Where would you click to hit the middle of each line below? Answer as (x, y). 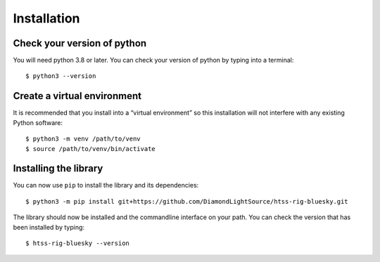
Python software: (38, 122)
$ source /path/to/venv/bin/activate (91, 149)
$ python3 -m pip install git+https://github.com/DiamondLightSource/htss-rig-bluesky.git (187, 201)
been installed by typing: (49, 227)
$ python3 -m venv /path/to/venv (83, 139)
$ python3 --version (61, 76)
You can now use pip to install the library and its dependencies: (106, 185)
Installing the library (58, 169)
